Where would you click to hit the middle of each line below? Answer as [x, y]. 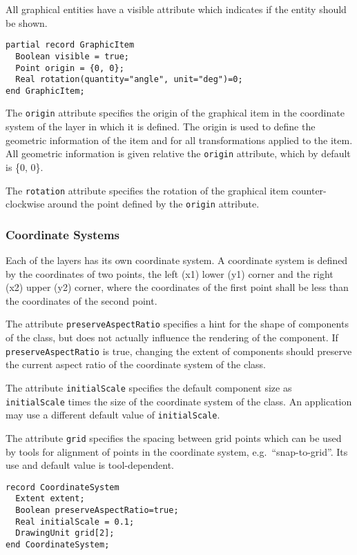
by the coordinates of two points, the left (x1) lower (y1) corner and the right [170, 273]
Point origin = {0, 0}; [70, 68]
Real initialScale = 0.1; [75, 522]
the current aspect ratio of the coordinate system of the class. [136, 364]
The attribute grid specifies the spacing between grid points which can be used [174, 437]
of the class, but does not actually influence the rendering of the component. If [172, 337]
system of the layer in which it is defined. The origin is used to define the [161, 127]
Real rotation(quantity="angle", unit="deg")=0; [129, 80]
